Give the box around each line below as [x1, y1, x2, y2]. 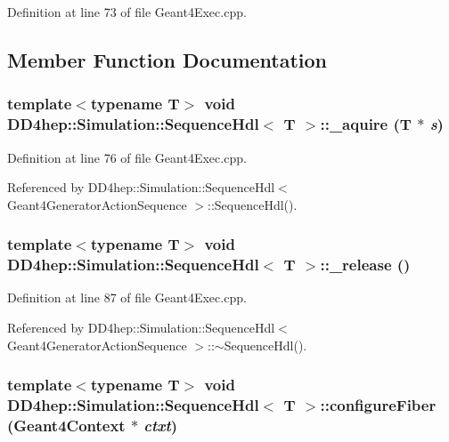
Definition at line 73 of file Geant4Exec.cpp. [7, 3, 247, 20]
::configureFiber [320, 394, 437, 416]
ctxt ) [143, 414, 178, 436]
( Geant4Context [7, 414, 126, 436]
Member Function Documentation [7, 45, 328, 73]
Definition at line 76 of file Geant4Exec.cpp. [7, 148, 247, 166]
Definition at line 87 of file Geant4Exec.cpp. [7, 288, 247, 307]
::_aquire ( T [320, 113, 412, 135]
